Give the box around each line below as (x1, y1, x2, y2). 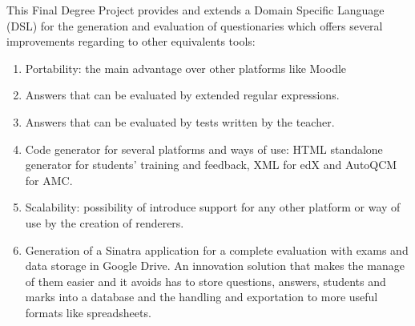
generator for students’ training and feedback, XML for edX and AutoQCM (25, 156, 397, 173)
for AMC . (25, 171, 73, 188)
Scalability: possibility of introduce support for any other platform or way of (25, 199, 401, 215)
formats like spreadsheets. (25, 304, 151, 320)
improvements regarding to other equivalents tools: (6, 33, 256, 50)
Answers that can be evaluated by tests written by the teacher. (25, 113, 335, 130)
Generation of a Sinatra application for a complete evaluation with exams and (25, 241, 409, 258)
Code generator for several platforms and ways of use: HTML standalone (25, 140, 383, 157)
